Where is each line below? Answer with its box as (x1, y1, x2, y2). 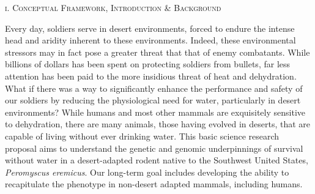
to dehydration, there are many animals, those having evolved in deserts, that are (5, 118, 311, 130)
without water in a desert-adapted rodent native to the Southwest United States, (5, 154, 308, 166)
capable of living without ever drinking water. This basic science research (5, 129, 280, 142)
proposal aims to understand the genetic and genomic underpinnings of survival (5, 141, 303, 154)
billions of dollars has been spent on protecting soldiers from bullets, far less (5, 58, 291, 70)
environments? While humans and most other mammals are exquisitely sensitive (5, 105, 306, 118)
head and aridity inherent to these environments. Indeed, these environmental (5, 34, 296, 47)
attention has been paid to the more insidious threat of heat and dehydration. (5, 69, 297, 82)
